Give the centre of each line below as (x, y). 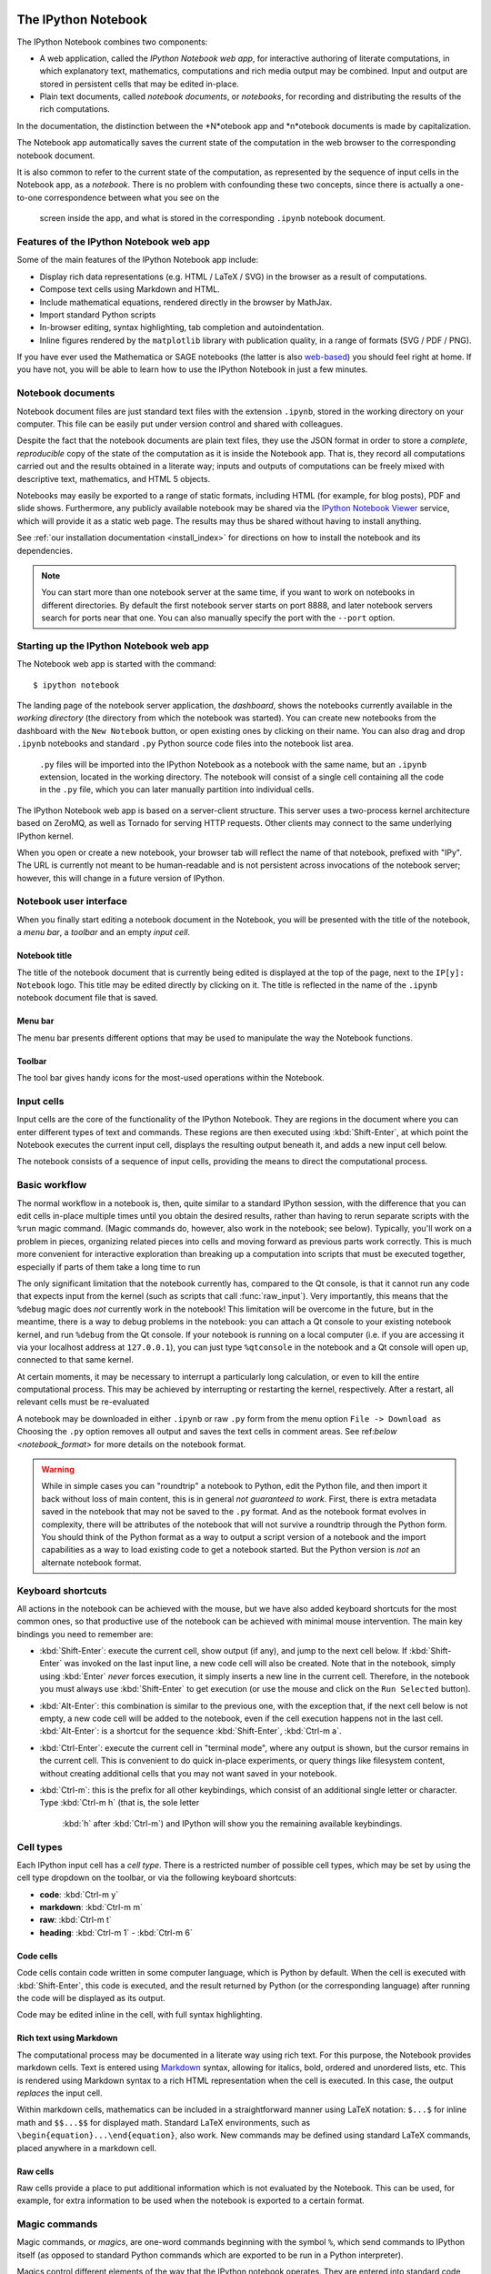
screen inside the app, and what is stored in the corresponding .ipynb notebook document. (212, 218)
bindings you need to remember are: (85, 1634)
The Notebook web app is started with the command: (117, 664)
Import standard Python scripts (98, 315)
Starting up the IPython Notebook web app (113, 646)
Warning (58, 1470)
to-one (30, 197)
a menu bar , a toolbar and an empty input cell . (104, 932)
